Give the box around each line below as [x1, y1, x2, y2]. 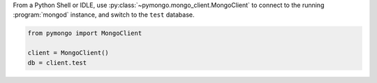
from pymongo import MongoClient [27, 29, 142, 38]
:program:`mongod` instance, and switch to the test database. [13, 10, 195, 19]
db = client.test [27, 59, 87, 66]
